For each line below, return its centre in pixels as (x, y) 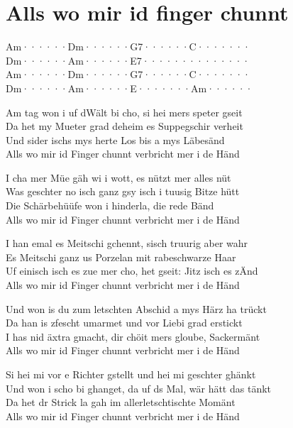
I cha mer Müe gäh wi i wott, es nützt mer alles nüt (118, 177)
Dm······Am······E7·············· (128, 60)
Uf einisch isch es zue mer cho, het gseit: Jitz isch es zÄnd (132, 271)
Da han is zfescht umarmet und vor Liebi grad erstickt (124, 323)
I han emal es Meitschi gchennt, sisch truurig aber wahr (127, 243)
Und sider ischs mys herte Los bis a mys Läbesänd (115, 139)
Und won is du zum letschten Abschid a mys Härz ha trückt (136, 308)
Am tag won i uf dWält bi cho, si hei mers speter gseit (124, 112)
